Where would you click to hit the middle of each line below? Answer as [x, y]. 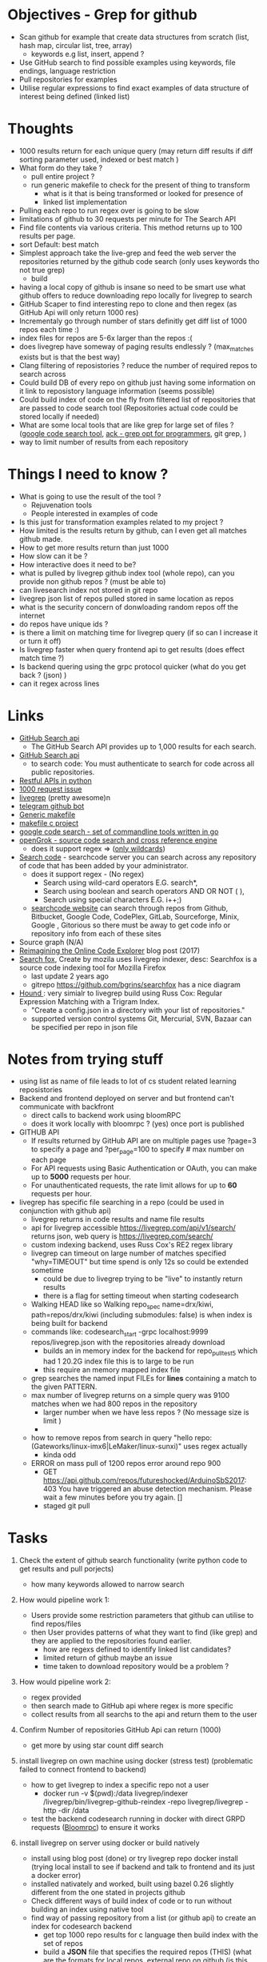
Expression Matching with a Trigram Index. [90, 1001]
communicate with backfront [66, 1107]
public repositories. [63, 772]
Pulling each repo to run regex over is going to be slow [109, 210]
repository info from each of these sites [96, 933]
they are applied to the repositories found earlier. [112, 1640]
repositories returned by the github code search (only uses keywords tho [139, 261]
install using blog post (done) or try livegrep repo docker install [135, 1858]
